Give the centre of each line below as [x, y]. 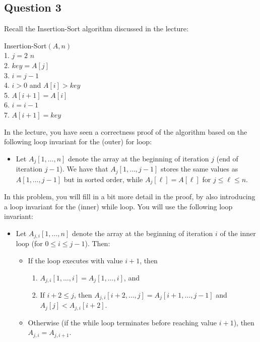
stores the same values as [199, 169]
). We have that [84, 169]
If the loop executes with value [75, 260]
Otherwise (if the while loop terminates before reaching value [122, 322]
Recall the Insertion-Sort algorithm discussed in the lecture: [96, 28]
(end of [227, 158]
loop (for [29, 243]
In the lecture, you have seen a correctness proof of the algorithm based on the [126, 131]
